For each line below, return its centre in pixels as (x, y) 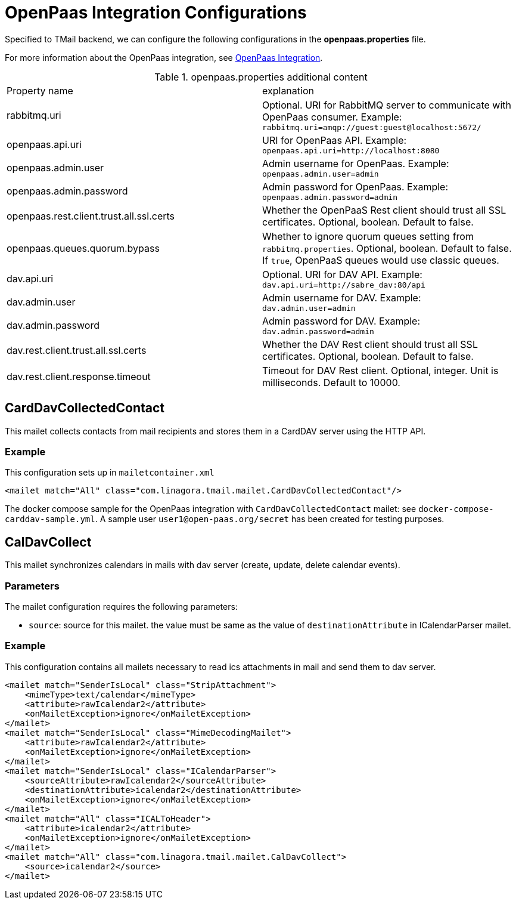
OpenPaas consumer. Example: (332, 117)
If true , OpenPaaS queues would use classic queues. (381, 260)
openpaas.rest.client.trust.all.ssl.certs (91, 216)
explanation (288, 90)
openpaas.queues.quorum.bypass (83, 248)
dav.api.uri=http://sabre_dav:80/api (344, 285)
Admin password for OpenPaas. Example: (355, 186)
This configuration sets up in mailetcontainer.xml (110, 473)
